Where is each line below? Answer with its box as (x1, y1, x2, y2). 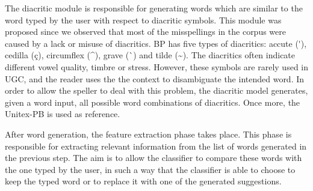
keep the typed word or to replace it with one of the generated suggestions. (5, 175, 282, 187)
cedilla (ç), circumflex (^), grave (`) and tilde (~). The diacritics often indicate (5, 49, 296, 61)
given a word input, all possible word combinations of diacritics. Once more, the (5, 95, 300, 108)
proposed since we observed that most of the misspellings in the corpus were (5, 25, 286, 38)
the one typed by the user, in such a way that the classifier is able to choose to (5, 163, 296, 175)
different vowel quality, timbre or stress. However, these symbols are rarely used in (5, 60, 309, 73)
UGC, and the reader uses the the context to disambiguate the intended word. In (5, 72, 305, 85)
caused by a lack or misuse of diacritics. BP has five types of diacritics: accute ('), (5, 37, 307, 49)
